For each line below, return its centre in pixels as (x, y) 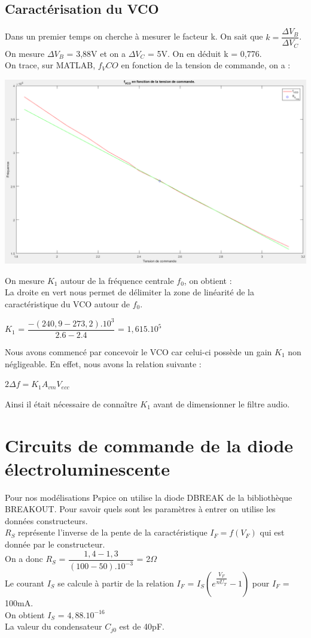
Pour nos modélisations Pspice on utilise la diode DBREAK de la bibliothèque (149, 497)
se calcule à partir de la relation (116, 583)
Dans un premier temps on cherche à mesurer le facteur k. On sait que (134, 36)
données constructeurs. (46, 520)
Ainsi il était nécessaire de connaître (71, 403)
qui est (272, 532)
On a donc (24, 559)
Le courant (25, 583)
